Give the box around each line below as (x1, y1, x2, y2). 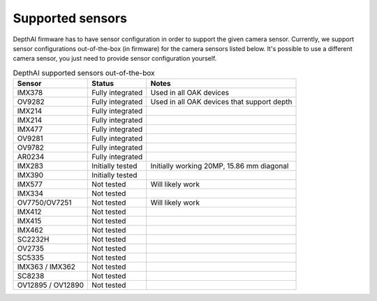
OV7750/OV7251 (17, 198, 72, 207)
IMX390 (17, 170, 43, 180)
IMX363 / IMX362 (17, 262, 76, 272)
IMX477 (17, 124, 43, 134)
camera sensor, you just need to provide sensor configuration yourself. (13, 54, 217, 63)
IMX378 (17, 88, 43, 98)
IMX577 (17, 179, 43, 189)
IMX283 (17, 161, 43, 171)
